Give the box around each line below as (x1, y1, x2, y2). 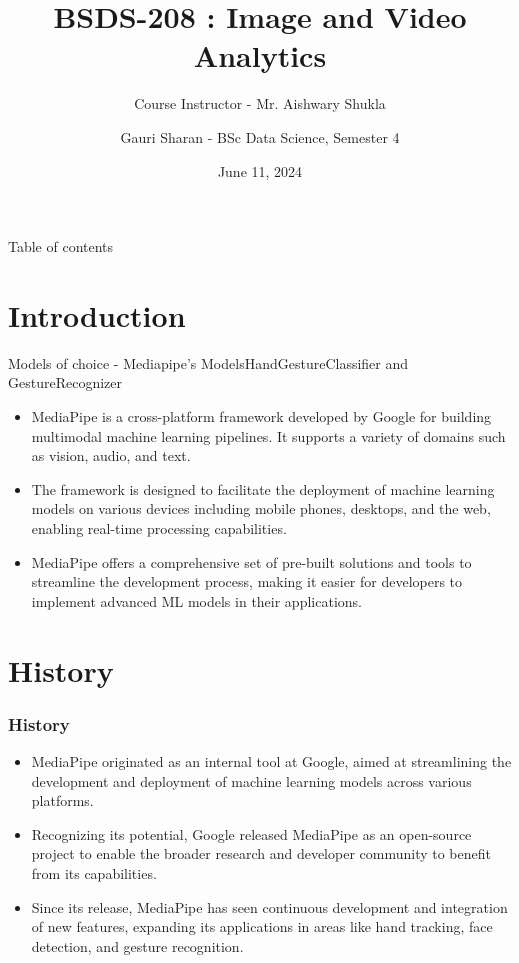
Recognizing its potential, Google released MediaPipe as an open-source (31, 823, 472, 844)
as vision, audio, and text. (31, 445, 191, 466)
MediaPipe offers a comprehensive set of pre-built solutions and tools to (31, 551, 472, 572)
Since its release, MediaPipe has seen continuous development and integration (31, 896, 508, 917)
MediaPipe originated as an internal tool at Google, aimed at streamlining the (31, 750, 512, 771)
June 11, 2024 (217, 160, 303, 181)
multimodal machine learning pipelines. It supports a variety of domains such (31, 425, 506, 446)
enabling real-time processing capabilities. (31, 517, 287, 538)
